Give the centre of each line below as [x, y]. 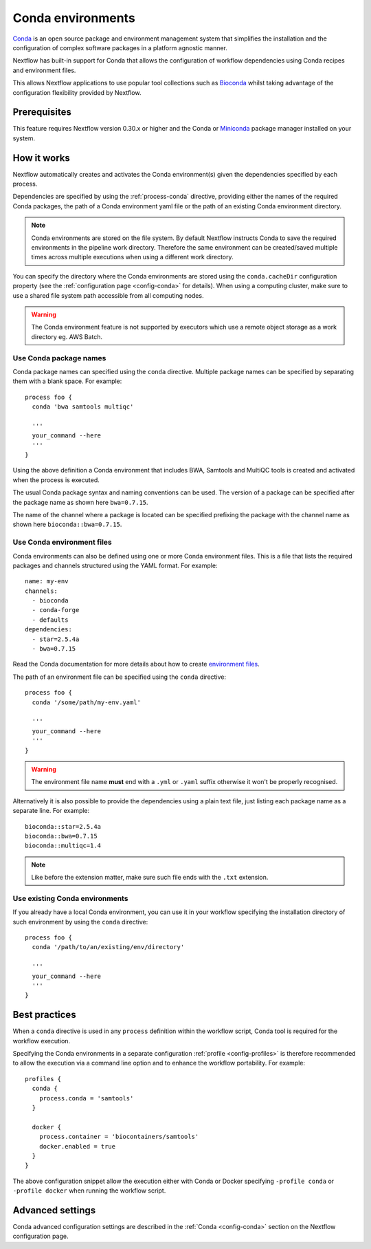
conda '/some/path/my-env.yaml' [86, 702]
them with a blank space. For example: [67, 381]
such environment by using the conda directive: [80, 922]
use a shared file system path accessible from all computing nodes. [108, 295]
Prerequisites [42, 112]
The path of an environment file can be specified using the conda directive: [120, 677]
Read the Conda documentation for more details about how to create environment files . [136, 664]
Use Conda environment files [63, 542]
